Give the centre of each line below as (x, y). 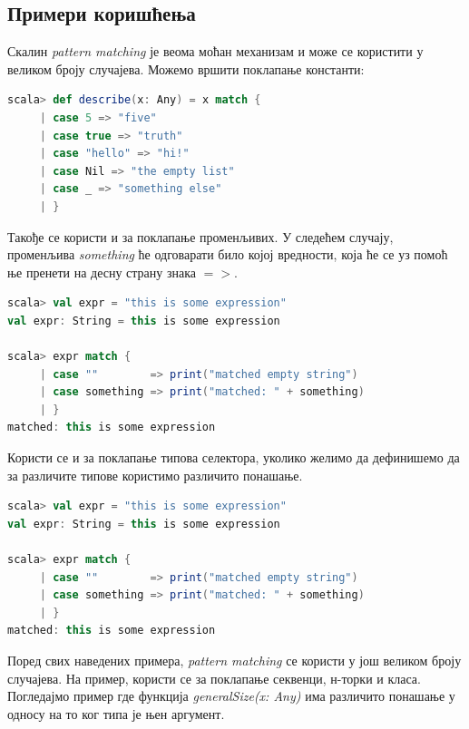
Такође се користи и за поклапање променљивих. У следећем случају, (200, 236)
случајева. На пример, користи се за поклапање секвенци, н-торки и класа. (214, 678)
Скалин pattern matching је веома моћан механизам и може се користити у (215, 51)
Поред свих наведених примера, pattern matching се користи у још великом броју (234, 661)
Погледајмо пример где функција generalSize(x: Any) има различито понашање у (231, 696)
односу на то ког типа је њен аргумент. (116, 713)
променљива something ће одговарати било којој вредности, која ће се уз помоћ (228, 254)
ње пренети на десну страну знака (102, 272)
